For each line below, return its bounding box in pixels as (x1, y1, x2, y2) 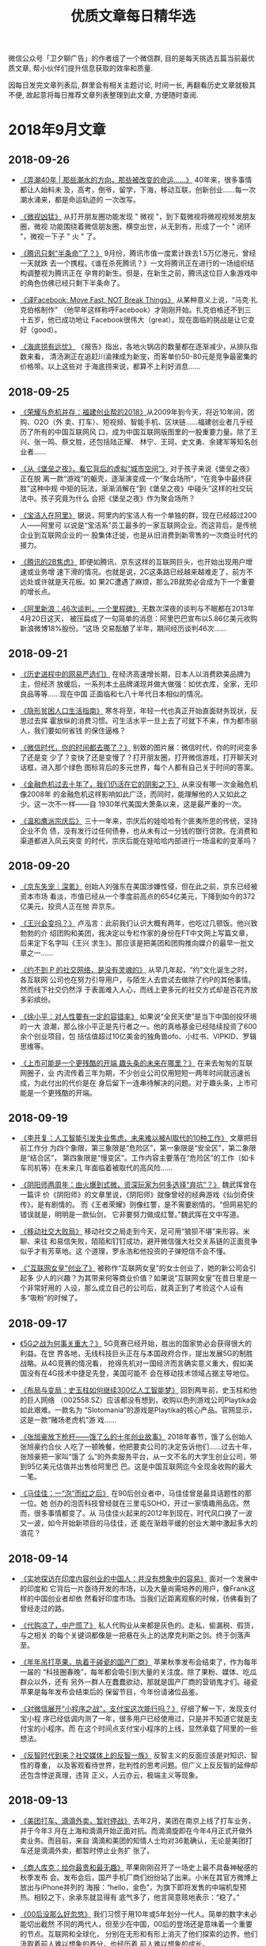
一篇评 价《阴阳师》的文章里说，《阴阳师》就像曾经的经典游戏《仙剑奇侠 (19, 1190, 255, 1200)
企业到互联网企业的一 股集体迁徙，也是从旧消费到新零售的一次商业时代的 (19, 530, 258, 540)
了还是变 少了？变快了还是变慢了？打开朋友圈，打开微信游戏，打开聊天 (19, 752, 251, 762)
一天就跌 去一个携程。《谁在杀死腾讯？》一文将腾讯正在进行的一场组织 (19, 259, 248, 268)
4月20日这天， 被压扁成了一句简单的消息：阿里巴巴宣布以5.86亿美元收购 (19, 614, 258, 623)
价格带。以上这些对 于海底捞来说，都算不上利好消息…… (19, 362, 200, 372)
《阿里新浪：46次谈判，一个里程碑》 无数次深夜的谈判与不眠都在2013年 (19, 604, 255, 613)
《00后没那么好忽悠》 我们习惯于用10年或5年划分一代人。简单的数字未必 (19, 1909, 257, 1918)
